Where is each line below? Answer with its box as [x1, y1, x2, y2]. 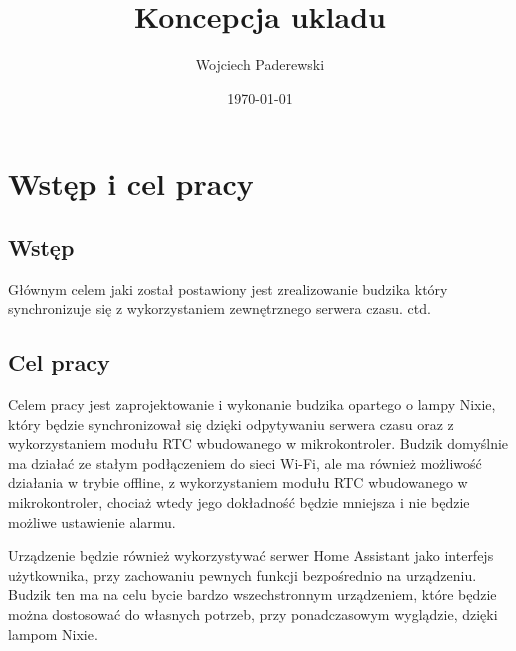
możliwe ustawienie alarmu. [8, 511, 176, 532]
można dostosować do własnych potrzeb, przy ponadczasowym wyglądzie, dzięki [8, 604, 498, 625]
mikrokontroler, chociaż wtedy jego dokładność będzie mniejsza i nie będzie [8, 492, 470, 513]
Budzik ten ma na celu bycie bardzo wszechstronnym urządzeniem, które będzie [8, 584, 497, 605]
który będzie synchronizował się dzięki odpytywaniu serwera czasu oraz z [8, 413, 454, 434]
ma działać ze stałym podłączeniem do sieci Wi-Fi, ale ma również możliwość [8, 452, 482, 473]
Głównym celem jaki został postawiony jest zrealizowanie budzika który [8, 278, 448, 299]
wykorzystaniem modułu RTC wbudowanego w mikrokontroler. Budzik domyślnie [8, 433, 509, 454]
